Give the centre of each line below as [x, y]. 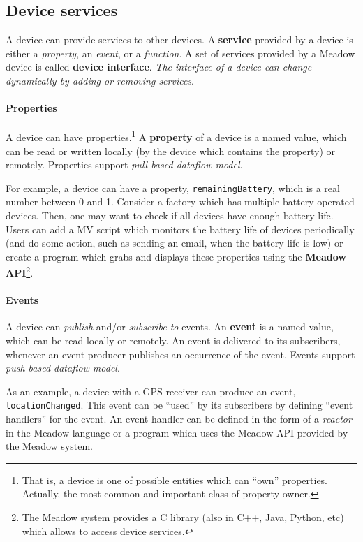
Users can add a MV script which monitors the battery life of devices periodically [180, 229]
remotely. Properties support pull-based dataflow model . [124, 164]
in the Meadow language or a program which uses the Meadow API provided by [177, 432]
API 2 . [20, 272]
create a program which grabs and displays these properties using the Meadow [176, 256]
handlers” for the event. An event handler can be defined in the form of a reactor [179, 419]
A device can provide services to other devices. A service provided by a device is [179, 39]
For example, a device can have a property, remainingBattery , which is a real [173, 188]
